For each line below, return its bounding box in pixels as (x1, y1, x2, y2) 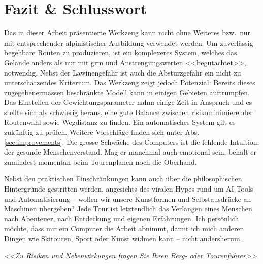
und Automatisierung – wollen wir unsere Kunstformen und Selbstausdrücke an (4, 193, 251, 204)
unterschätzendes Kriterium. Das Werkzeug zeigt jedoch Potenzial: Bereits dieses (4, 77, 255, 88)
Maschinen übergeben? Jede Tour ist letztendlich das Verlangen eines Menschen (4, 203, 252, 214)
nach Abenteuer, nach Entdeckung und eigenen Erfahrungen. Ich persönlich (4, 213, 239, 223)
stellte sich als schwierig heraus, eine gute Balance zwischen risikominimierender (4, 106, 253, 117)
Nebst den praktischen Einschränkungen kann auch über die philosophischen (4, 173, 242, 184)
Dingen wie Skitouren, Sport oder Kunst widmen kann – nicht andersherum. (4, 233, 242, 243)
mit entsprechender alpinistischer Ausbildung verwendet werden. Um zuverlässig (4, 37, 253, 48)
